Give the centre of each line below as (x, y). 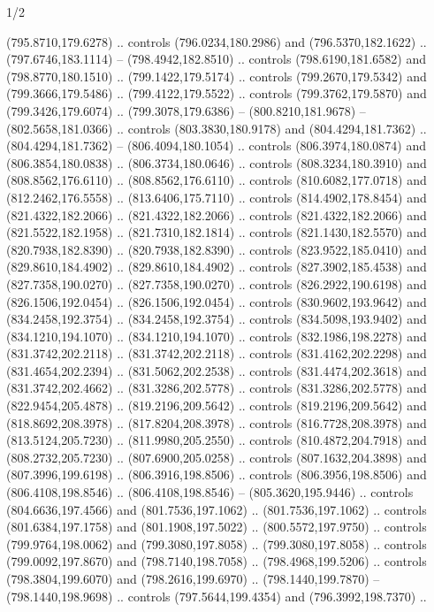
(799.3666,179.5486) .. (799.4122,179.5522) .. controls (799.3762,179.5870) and (217, 93)
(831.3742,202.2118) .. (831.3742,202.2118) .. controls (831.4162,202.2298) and (217, 353)
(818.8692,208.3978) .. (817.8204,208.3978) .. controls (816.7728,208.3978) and (217, 422)
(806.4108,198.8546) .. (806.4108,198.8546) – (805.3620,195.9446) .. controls (210, 492)
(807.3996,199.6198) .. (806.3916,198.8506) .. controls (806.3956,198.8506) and (217, 474)
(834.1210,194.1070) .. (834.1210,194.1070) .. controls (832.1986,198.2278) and (217, 336)
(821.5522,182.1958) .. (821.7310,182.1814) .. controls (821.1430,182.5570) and (217, 232)
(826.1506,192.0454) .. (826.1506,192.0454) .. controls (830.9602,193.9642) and (217, 301)
